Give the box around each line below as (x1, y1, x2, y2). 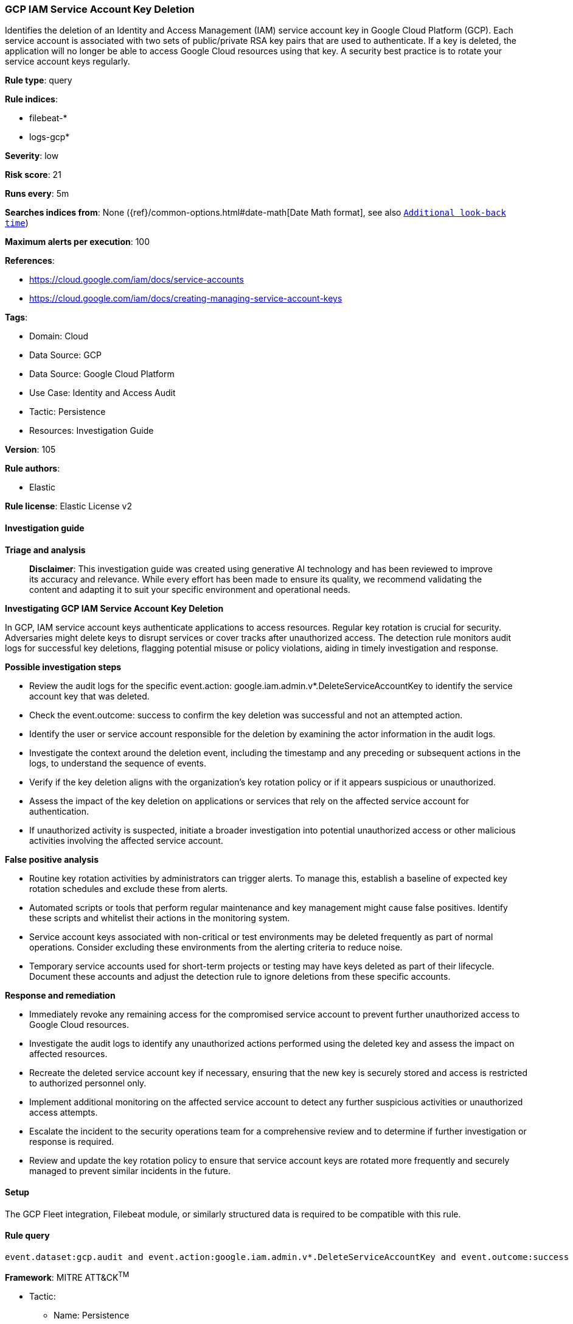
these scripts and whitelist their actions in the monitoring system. (29, 912, 290, 923)
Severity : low (5, 150, 59, 161)
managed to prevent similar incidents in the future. (29, 1165, 231, 1176)
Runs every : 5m (5, 188, 69, 199)
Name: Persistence (54, 1309, 130, 1320)
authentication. (29, 805, 89, 816)
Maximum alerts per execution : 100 (5, 236, 150, 247)
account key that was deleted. (29, 690, 150, 701)
